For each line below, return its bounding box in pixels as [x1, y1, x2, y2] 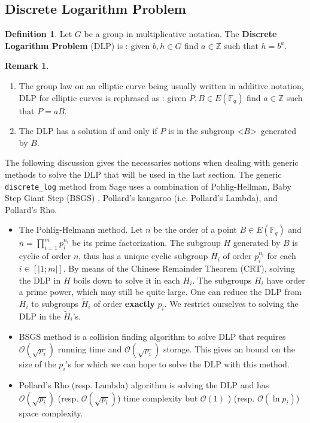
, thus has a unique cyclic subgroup [78, 249, 208, 262]
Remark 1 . [5, 59, 49, 72]
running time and [57, 343, 122, 355]
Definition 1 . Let [5, 28, 72, 40]
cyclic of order [19, 249, 71, 262]
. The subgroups [192, 273, 252, 286]
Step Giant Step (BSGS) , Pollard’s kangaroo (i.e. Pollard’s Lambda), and [5, 191, 278, 204]
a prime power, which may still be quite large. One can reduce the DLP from [19, 285, 302, 298]
